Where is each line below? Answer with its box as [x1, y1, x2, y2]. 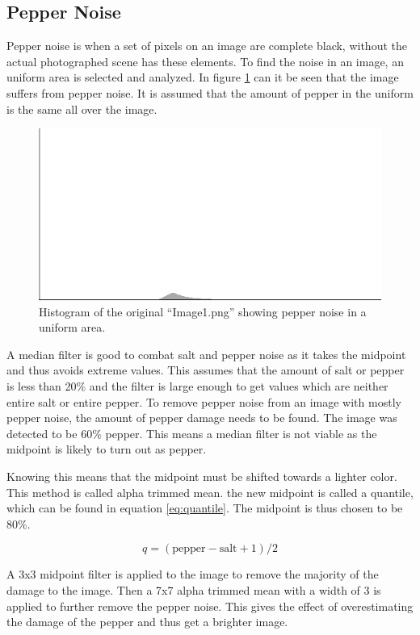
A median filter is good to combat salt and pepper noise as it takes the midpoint [6, 345, 406, 362]
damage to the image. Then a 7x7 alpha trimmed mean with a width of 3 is [6, 581, 381, 598]
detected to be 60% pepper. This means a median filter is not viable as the [6, 424, 377, 441]
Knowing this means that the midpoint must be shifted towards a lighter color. [6, 467, 397, 484]
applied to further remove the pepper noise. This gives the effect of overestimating [6, 597, 414, 614]
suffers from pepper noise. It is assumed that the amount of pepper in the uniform [6, 84, 414, 101]
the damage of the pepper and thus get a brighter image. [6, 613, 288, 630]
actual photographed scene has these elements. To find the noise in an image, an [6, 52, 404, 69]
